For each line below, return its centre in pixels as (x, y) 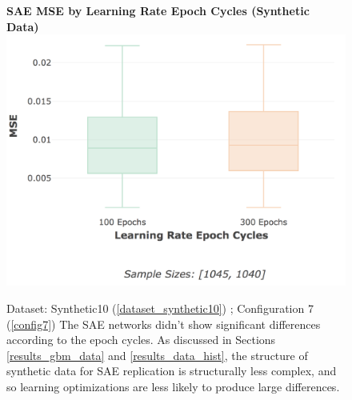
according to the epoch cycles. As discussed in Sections (141, 340)
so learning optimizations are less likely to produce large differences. (173, 387)
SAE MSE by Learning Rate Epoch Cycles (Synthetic (158, 10)
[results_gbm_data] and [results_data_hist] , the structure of (157, 355)
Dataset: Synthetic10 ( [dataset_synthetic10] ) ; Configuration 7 (160, 308)
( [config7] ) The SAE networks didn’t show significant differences (164, 324)
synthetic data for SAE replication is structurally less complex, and (172, 371)
